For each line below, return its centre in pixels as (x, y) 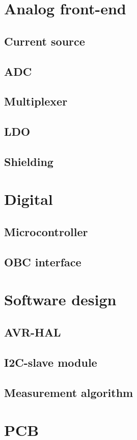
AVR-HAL (33, 332)
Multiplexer (36, 101)
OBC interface (43, 261)
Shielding (29, 161)
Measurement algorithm (69, 392)
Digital (29, 199)
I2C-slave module (51, 362)
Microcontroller (46, 232)
